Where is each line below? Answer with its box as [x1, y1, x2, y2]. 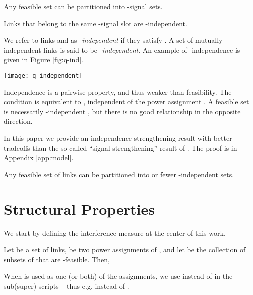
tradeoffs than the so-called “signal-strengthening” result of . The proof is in [4, 142, 237, 153]
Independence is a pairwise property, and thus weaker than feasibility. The [4, 86, 232, 97]
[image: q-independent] [4, 72, 83, 79]
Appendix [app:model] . [4, 152, 74, 163]
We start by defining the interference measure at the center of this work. [4, 227, 226, 238]
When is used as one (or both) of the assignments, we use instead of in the [4, 271, 233, 281]
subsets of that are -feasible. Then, [4, 254, 110, 264]
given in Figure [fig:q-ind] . [4, 54, 83, 65]
